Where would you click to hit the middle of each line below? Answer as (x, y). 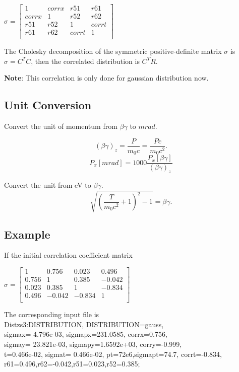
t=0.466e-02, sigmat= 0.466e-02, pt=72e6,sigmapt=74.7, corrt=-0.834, (113, 354)
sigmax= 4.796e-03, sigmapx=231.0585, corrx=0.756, (86, 334)
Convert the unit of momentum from (61, 126)
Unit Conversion (48, 105)
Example (27, 234)
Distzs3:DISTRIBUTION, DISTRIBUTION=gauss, (84, 324)
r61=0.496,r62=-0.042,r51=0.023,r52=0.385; (72, 364)
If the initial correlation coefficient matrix (68, 255)
